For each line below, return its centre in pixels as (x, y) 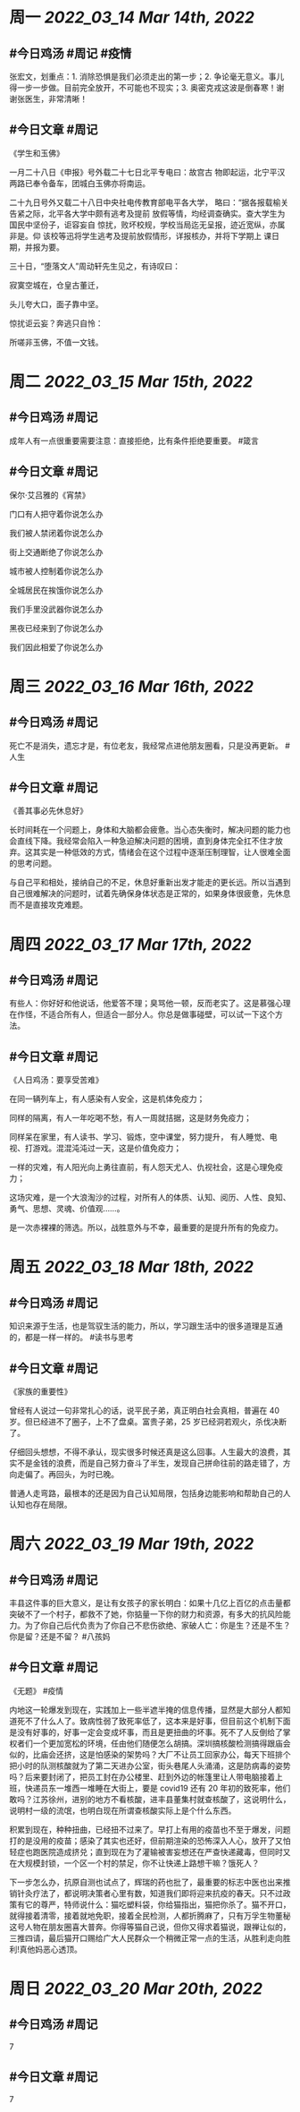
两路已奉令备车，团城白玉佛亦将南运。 (79, 183)
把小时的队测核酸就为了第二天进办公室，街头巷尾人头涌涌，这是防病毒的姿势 (150, 1766)
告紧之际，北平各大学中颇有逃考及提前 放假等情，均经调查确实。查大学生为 (147, 213)
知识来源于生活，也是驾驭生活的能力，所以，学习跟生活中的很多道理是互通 (146, 1326)
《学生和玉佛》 (37, 153)
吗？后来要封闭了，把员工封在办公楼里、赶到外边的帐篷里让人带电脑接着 (142, 1776)
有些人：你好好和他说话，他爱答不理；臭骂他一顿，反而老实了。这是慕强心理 (150, 1004)
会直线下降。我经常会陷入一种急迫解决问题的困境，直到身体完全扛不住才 (142, 841)
